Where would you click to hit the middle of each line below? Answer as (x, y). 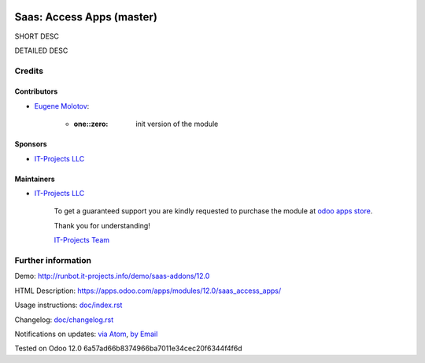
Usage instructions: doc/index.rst (68, 305)
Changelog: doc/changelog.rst (64, 320)
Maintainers (35, 179)
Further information (53, 260)
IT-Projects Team (82, 240)
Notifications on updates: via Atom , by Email (86, 334)
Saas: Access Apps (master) (86, 17)
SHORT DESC (37, 36)
